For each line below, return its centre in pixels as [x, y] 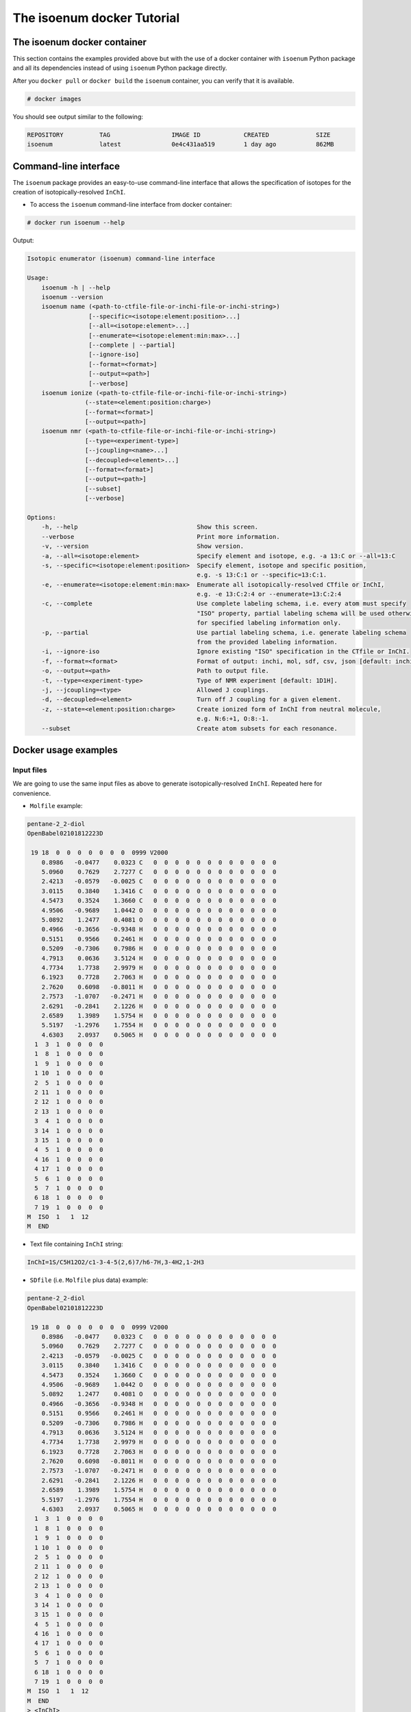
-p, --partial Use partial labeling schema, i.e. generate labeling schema [224, 632]
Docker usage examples [65, 750]
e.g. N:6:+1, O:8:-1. [233, 719]
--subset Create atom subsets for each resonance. [190, 728]
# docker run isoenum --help [76, 223]
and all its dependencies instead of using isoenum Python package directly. [120, 68]
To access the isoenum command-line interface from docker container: [131, 205]
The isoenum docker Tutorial [96, 18]
